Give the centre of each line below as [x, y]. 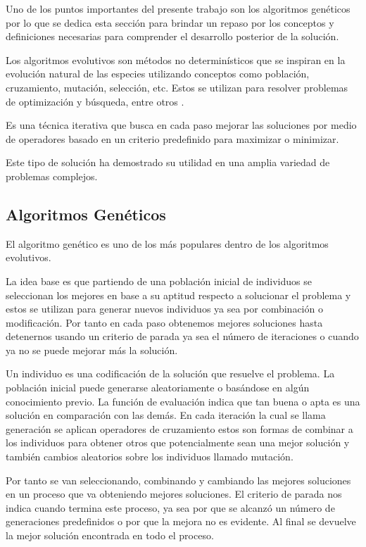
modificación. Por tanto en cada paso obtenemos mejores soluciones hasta [164, 322]
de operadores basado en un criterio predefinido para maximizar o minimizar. [172, 138]
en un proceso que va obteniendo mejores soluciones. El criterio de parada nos [174, 494]
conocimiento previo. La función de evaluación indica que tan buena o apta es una [183, 401]
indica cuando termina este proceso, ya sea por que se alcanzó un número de [170, 507]
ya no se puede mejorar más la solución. [92, 350]
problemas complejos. [52, 176]
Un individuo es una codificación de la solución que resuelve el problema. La [170, 373]
